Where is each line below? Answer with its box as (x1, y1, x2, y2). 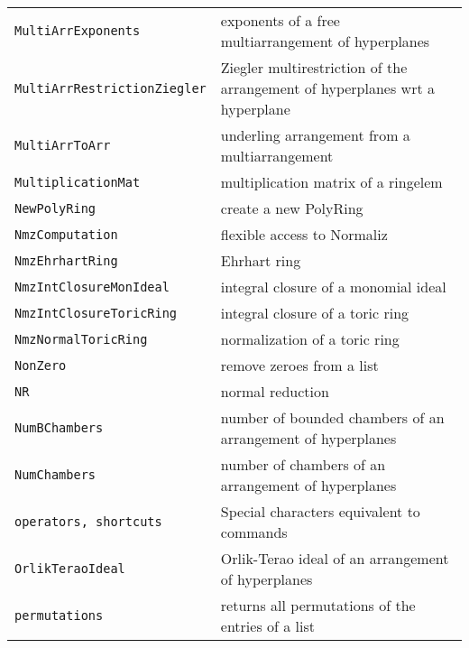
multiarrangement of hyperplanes (220, 31, 430, 51)
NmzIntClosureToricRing (14, 305, 178, 320)
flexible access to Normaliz (220, 224, 388, 245)
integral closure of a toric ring (220, 302, 409, 323)
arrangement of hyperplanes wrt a (220, 78, 435, 98)
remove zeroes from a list (220, 355, 379, 375)
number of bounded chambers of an (220, 407, 445, 428)
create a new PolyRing (220, 198, 363, 218)
